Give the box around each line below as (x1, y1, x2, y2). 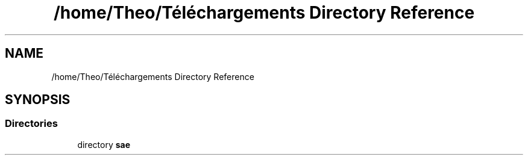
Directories (5, 117, 58, 130)
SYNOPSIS (5, 92, 71, 108)
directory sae (77, 139, 130, 150)
